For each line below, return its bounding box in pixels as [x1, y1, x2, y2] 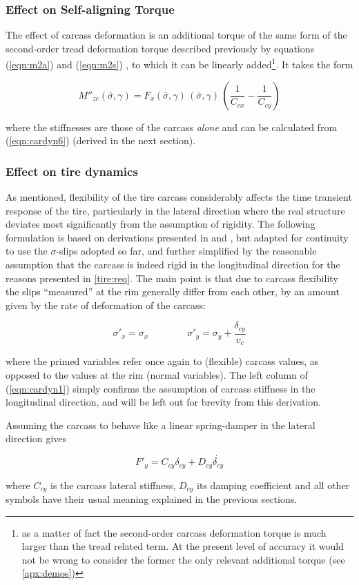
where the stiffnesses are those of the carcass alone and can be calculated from [6, 119, 338, 134]
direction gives [6, 431, 67, 446]
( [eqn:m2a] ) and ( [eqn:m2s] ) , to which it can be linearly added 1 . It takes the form [6, 55, 353, 72]
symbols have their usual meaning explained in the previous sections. [6, 492, 298, 506]
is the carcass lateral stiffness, [50, 477, 176, 492]
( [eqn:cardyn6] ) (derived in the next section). [6, 133, 196, 148]
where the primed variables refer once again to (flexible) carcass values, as [6, 354, 319, 368]
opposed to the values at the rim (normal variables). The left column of [6, 367, 308, 381]
